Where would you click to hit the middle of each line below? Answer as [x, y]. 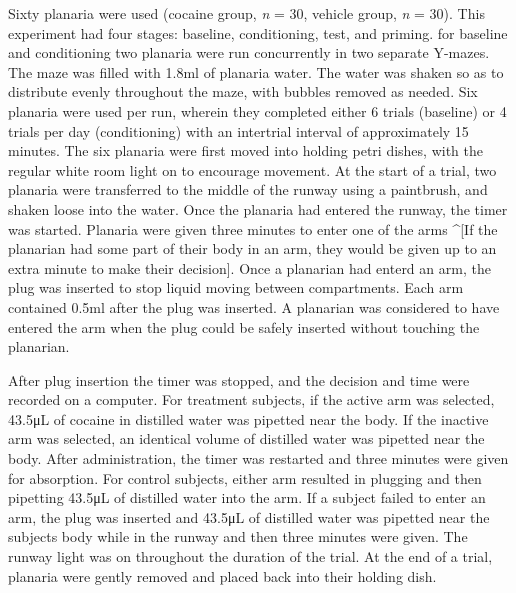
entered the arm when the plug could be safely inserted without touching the [244, 326]
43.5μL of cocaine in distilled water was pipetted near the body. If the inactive [248, 418]
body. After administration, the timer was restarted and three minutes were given [258, 458]
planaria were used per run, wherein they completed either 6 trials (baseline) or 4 [257, 110]
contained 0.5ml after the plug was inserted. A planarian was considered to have [254, 306]
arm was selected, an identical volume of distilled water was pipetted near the [246, 438]
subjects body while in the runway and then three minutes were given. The [238, 536]
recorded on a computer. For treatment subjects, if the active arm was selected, [251, 399]
